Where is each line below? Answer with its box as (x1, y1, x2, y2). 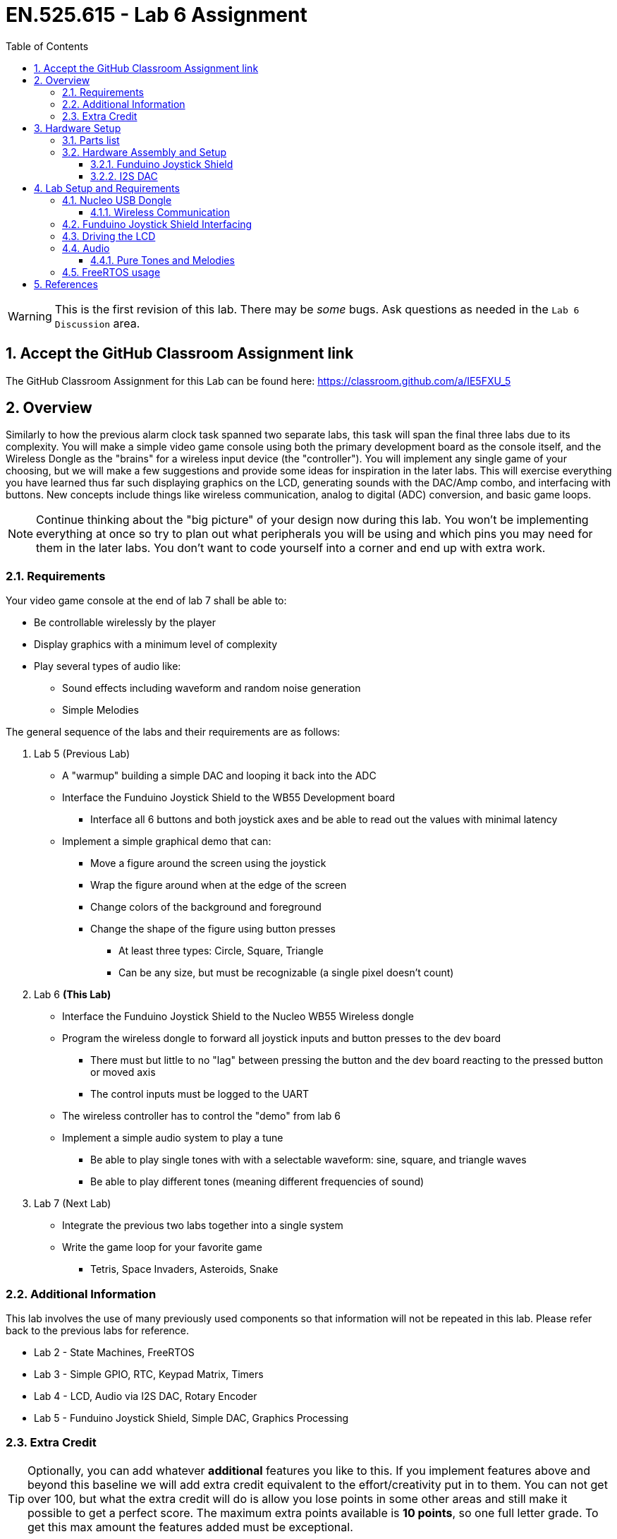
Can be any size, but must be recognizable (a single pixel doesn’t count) (118, 966, 454, 979)
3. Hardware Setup (34, 121, 121, 134)
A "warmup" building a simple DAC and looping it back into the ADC (62, 769, 377, 782)
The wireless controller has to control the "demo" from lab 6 (62, 1110, 341, 1122)
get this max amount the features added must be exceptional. (28, 1519, 353, 1534)
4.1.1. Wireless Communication (90, 205, 230, 218)
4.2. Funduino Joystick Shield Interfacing (62, 217, 252, 230)
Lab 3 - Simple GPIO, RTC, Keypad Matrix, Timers (34, 1367, 264, 1380)
